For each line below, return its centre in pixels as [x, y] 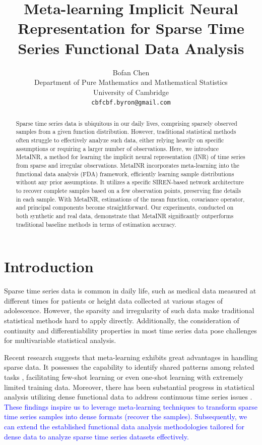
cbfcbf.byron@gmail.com [131, 103]
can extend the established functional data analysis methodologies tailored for [124, 426]
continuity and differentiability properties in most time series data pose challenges [130, 330]
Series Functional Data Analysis [131, 48]
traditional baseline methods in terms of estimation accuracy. [96, 224]
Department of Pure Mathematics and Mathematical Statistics [131, 82]
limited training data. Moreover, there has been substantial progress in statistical [129, 387]
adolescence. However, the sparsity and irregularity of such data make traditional [129, 310]
